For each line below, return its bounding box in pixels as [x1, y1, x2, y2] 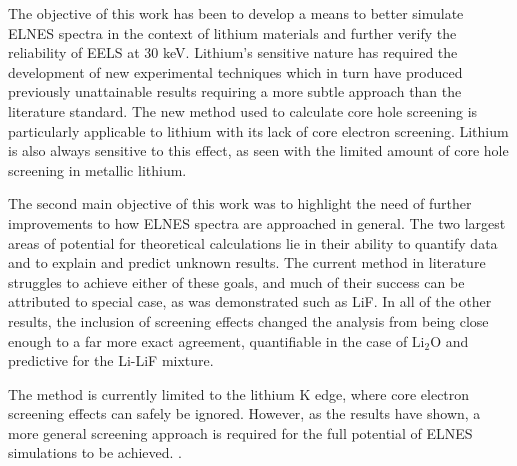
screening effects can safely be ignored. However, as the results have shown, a [8, 403, 481, 424]
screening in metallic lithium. [8, 159, 187, 180]
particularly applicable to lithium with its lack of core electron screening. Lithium [8, 120, 509, 141]
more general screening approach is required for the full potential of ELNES [8, 422, 473, 443]
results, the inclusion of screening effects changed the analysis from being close [8, 310, 489, 331]
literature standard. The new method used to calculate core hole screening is [8, 100, 478, 121]
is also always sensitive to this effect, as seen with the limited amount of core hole [8, 140, 509, 161]
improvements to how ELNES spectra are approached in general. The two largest [8, 212, 506, 233]
